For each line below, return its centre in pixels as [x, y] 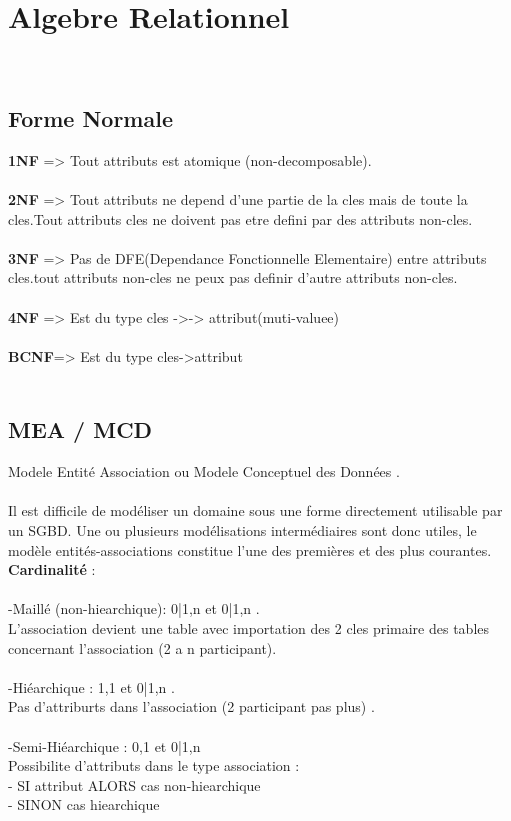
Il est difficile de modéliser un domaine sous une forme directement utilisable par [255, 510]
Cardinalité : [52, 569]
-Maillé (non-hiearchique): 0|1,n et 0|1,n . [134, 608]
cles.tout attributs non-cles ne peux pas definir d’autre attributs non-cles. [233, 277]
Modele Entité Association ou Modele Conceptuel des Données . [204, 471]
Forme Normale [90, 118]
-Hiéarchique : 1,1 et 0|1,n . [91, 686]
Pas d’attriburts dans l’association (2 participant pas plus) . [191, 706]
